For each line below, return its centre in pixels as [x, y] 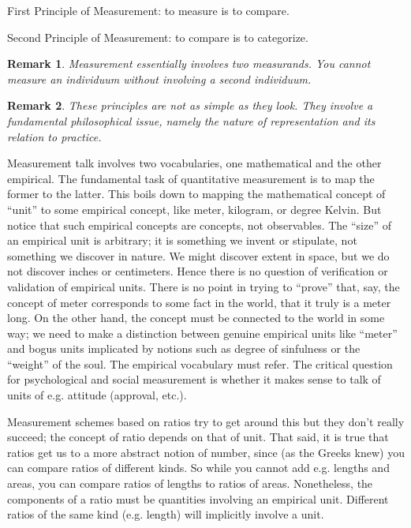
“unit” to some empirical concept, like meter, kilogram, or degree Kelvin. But [194, 209]
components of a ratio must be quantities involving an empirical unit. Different [198, 498]
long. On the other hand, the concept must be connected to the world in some [196, 318]
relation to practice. [54, 136]
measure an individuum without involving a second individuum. [159, 79]
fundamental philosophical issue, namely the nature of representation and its [191, 120]
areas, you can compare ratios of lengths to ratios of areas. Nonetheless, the [190, 483]
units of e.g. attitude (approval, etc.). [97, 395]
